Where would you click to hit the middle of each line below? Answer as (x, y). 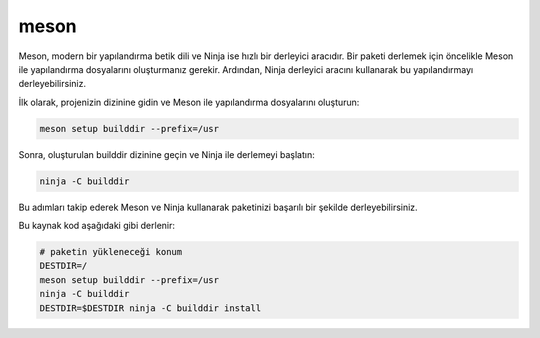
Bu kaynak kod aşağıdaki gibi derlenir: (96, 226)
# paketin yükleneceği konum (111, 252)
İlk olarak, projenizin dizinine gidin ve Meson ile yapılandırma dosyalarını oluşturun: (189, 102)
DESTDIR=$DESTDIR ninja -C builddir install (150, 308)
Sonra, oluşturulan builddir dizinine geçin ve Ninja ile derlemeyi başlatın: (166, 154)
